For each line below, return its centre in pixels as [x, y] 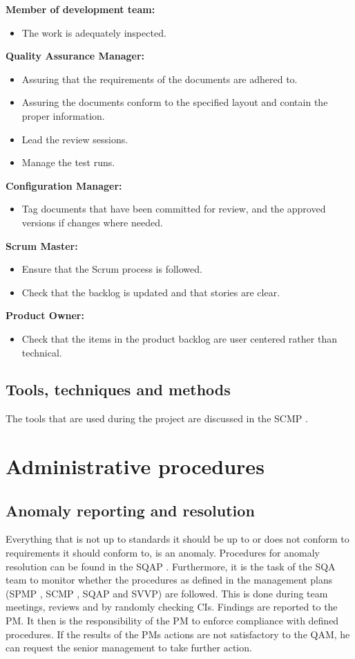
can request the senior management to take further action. [129, 648]
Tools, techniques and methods [118, 389]
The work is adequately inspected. [94, 32]
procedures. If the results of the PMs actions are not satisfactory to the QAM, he [178, 634]
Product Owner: [45, 315]
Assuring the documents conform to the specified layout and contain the [175, 102]
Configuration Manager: [64, 185]
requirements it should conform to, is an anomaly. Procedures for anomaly [163, 553]
